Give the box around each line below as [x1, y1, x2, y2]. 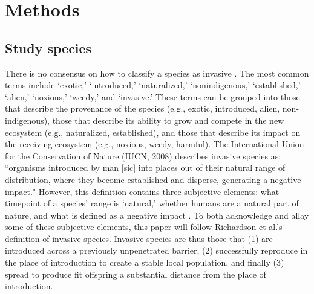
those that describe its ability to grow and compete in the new [52, 113, 284, 126]
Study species [5, 38, 92, 57]
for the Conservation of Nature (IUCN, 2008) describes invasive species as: [5, 149, 281, 162]
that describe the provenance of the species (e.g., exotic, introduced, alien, [5, 102, 280, 115]
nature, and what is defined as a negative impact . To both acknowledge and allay [5, 208, 309, 221]
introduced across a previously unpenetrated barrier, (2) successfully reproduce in [5, 244, 308, 257]
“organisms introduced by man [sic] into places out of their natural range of [5, 161, 286, 174]
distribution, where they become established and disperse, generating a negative [5, 173, 301, 185]
